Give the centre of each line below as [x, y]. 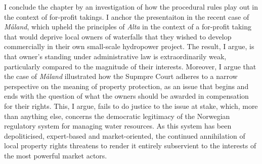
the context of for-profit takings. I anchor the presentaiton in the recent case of [127, 16]
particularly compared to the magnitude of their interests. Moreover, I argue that [130, 66]
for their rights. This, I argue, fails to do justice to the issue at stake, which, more [131, 106]
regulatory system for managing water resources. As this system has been [118, 126]
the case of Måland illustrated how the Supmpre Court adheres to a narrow [121, 76]
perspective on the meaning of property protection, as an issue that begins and [126, 86]
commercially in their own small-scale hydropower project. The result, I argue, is [129, 46]
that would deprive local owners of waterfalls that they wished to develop [118, 36]
